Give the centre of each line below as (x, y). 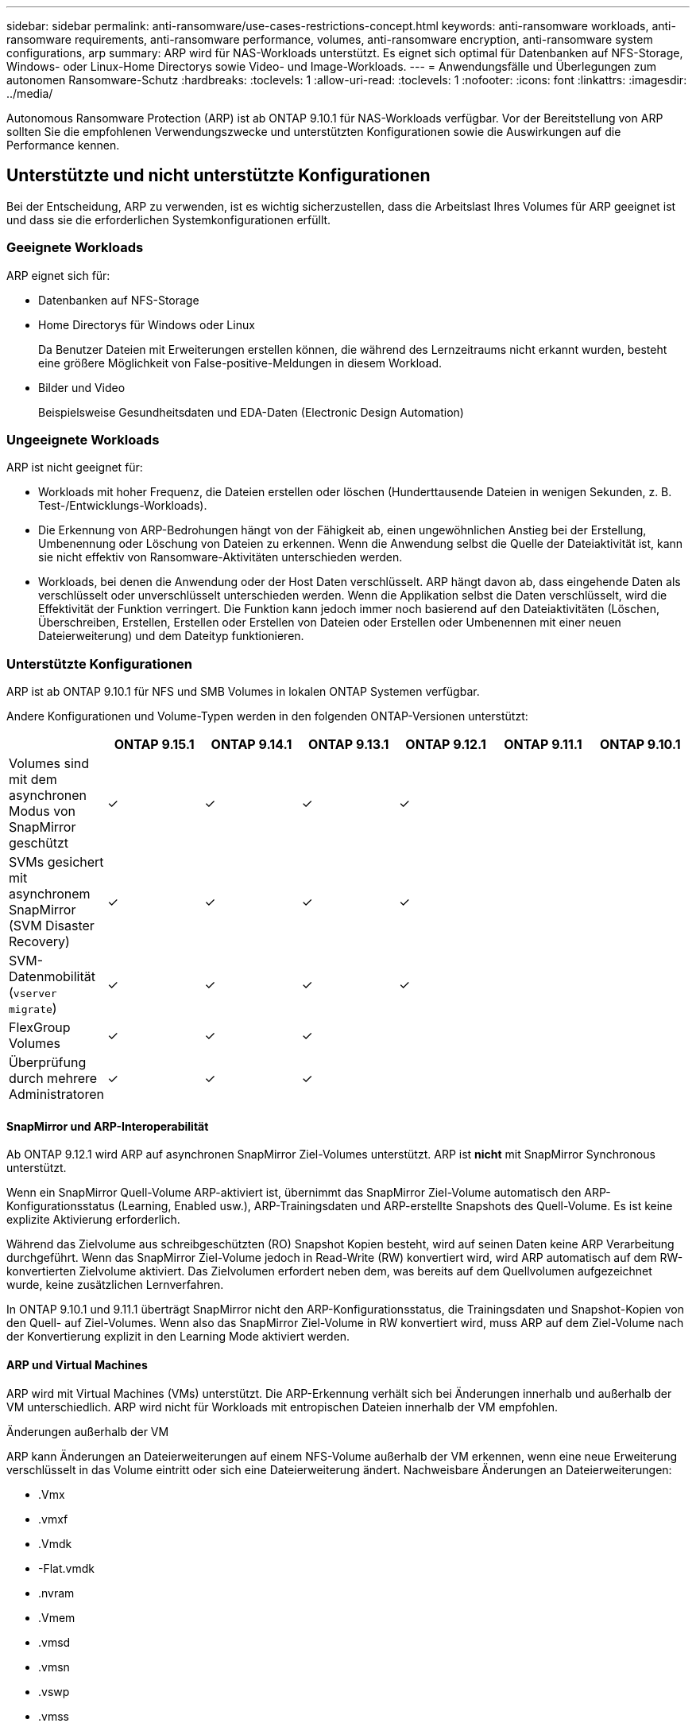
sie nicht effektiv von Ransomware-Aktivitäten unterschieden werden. (220, 557)
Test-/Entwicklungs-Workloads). (123, 506)
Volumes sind (49, 764)
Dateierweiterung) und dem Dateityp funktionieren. (171, 636)
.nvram (56, 1593)
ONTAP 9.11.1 (543, 745)
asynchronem (50, 894)
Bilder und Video (82, 387)
